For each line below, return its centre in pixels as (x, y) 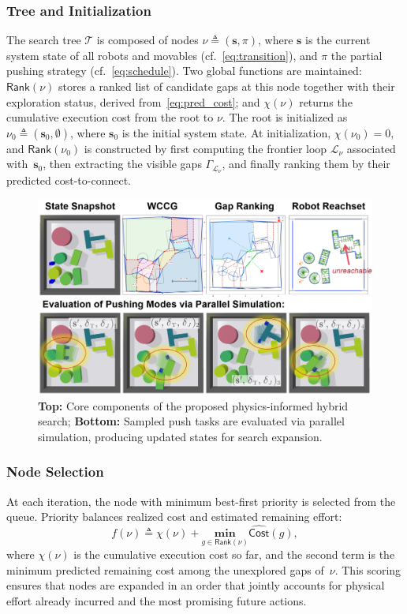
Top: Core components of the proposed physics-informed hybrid (193, 405)
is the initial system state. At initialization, (226, 132)
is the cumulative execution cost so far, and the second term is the (234, 554)
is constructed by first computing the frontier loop (205, 148)
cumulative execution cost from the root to (110, 117)
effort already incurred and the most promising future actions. (157, 601)
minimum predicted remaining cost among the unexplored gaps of (165, 569)
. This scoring (368, 569)
